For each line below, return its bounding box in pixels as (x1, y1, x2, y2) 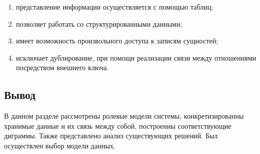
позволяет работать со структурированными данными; (16, 18, 183, 29)
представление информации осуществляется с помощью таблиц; (16, 2, 213, 12)
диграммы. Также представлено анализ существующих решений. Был (4, 130, 218, 141)
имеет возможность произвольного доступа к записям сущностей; (16, 35, 219, 46)
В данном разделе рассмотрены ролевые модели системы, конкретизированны (4, 111, 244, 121)
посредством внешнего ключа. (16, 62, 109, 73)
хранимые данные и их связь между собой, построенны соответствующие (4, 120, 232, 131)
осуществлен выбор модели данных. (4, 140, 116, 150)
